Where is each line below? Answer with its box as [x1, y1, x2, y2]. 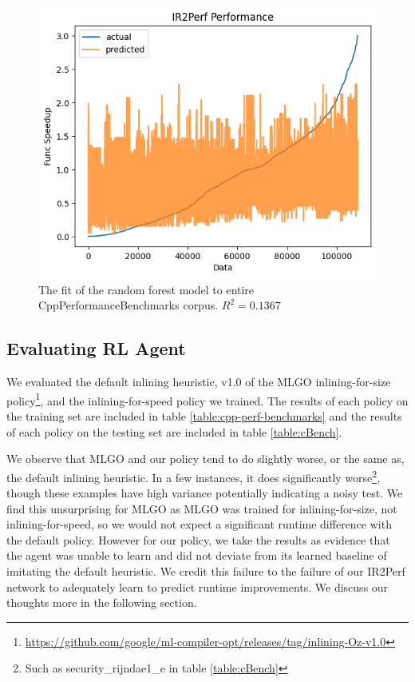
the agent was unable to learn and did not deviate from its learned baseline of [6, 547, 387, 564]
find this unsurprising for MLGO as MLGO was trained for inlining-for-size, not [6, 500, 397, 516]
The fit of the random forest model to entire [38, 281, 255, 297]
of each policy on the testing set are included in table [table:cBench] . [6, 423, 342, 440]
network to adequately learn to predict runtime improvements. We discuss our [6, 578, 389, 595]
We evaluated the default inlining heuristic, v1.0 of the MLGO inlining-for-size [6, 373, 391, 390]
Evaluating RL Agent [6, 336, 186, 361]
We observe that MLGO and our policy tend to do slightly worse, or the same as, [6, 450, 405, 467]
